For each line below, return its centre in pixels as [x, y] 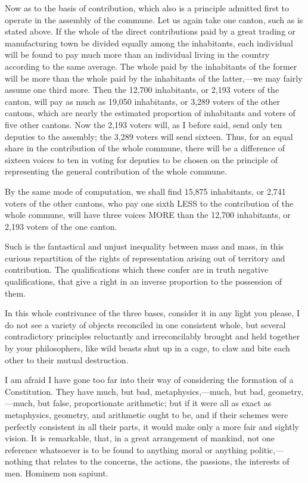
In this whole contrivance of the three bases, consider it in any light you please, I [153, 313]
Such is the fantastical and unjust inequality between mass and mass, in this [144, 246]
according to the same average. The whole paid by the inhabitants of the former [151, 66]
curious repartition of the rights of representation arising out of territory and [145, 258]
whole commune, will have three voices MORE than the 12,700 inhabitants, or [148, 215]
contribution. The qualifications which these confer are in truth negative [137, 269]
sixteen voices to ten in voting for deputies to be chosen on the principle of [141, 159]
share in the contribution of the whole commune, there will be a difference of [145, 148]
